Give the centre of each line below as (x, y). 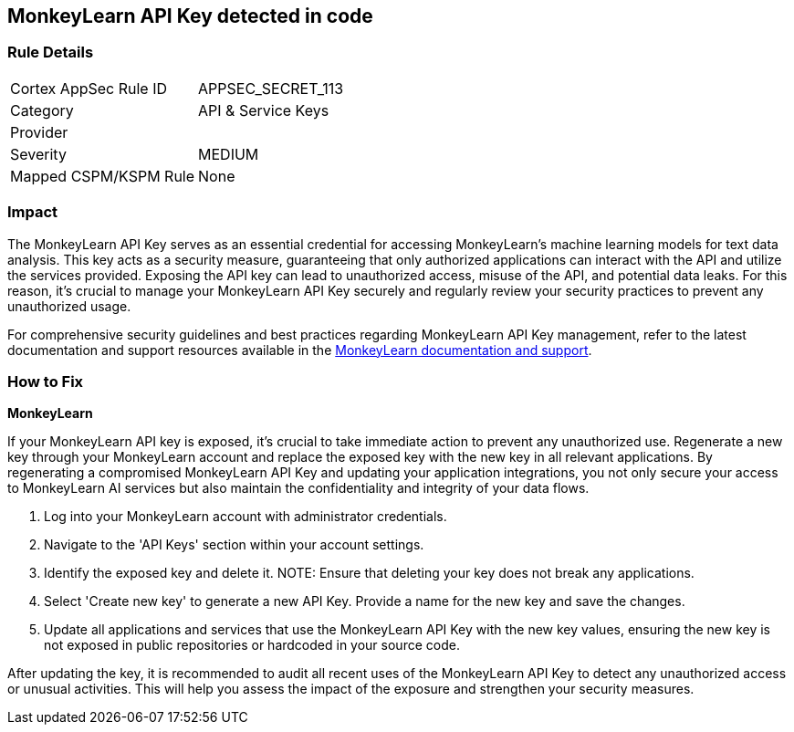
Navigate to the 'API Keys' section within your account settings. (234, 545)
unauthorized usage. (69, 306)
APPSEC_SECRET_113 (271, 88)
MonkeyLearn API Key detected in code (190, 16)
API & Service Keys (264, 110)
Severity (38, 154)
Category (42, 110)
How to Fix (46, 381)
